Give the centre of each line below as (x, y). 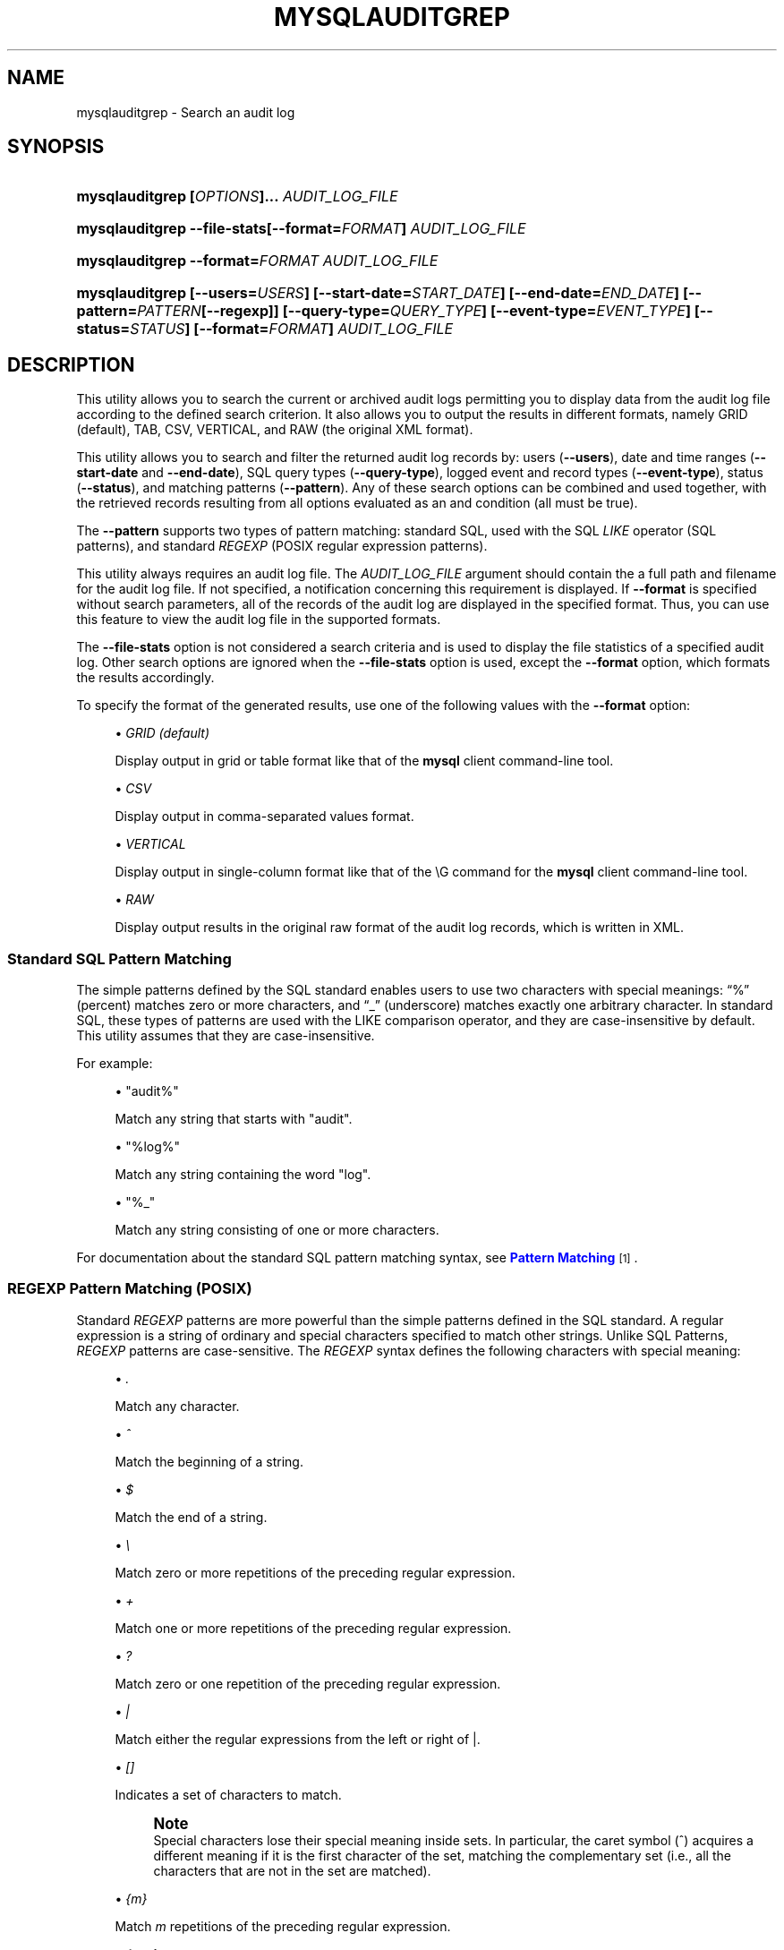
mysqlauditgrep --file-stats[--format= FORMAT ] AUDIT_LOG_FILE (301, 229)
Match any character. (177, 1406)
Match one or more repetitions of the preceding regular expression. (313, 1628)
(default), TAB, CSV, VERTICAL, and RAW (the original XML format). (275, 430)
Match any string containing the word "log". (243, 1175)
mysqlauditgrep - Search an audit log (186, 112)
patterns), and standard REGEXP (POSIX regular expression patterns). (282, 546)
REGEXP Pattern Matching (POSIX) (130, 1289)
